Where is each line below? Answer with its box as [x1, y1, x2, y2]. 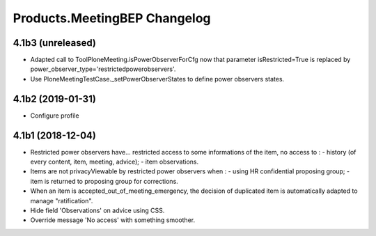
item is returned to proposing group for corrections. [30, 177, 179, 185]
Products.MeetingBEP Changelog [13, 10, 212, 26]
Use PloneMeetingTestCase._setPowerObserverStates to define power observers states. [30, 74, 285, 83]
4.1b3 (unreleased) [13, 37, 97, 49]
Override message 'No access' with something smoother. [30, 216, 195, 224]
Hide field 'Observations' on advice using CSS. [30, 206, 165, 214]
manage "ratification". [30, 196, 93, 205]
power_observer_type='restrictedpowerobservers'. [30, 65, 176, 73]
